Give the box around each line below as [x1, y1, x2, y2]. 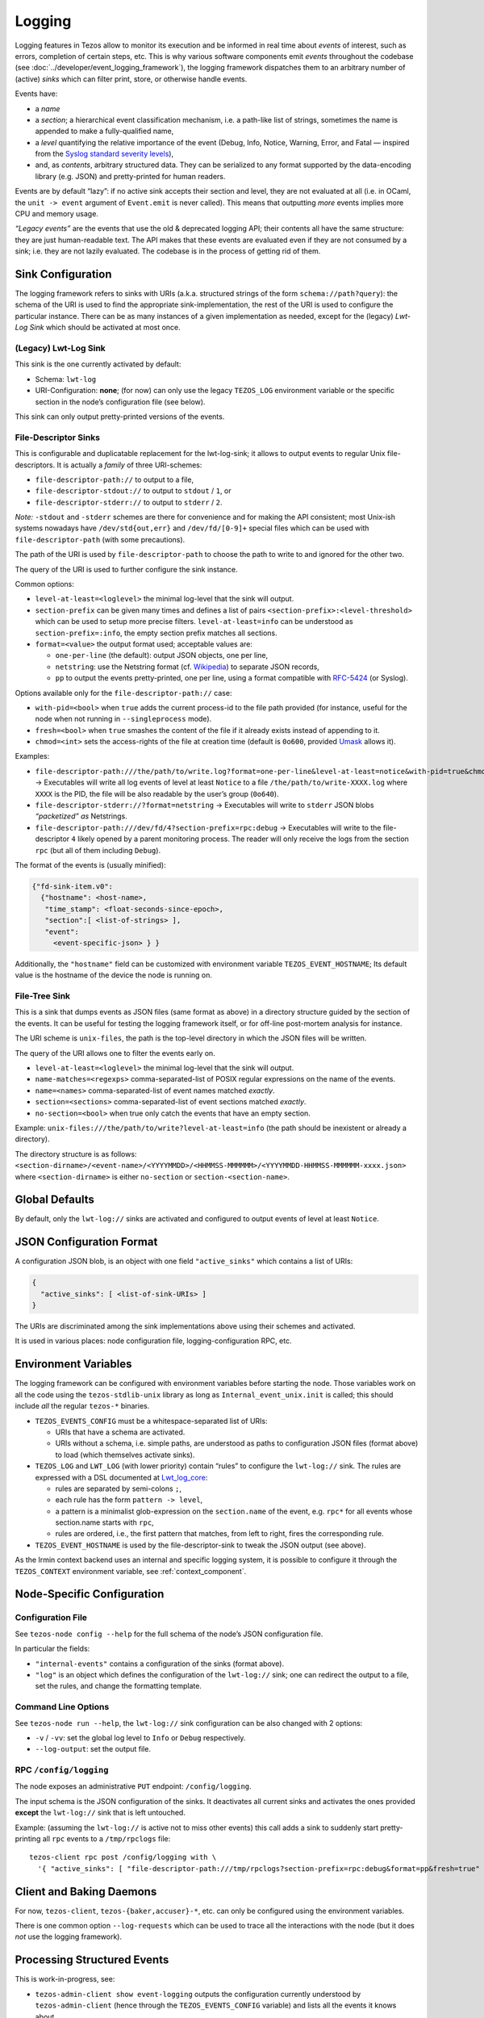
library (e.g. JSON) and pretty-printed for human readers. [35, 171, 226, 181]
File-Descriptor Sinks [15, 432, 101, 443]
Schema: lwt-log [35, 374, 97, 383]
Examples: [15, 752, 50, 761]
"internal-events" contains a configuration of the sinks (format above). [35, 1659, 285, 1668]
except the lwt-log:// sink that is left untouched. [15, 1808, 186, 1818]
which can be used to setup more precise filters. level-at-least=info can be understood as [35, 617, 354, 626]
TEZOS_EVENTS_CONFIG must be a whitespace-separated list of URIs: [35, 1416, 268, 1426]
